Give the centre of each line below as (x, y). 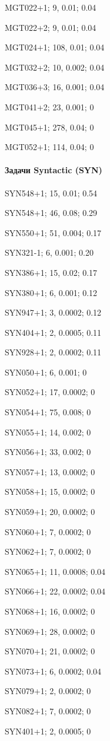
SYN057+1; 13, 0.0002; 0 (50, 471)
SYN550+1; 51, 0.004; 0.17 (53, 232)
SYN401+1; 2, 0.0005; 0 (48, 731)
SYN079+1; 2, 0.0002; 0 (48, 691)
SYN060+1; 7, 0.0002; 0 (48, 531)
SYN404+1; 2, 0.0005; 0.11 (53, 332)
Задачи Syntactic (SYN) (54, 170)
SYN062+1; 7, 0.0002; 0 (48, 551)
